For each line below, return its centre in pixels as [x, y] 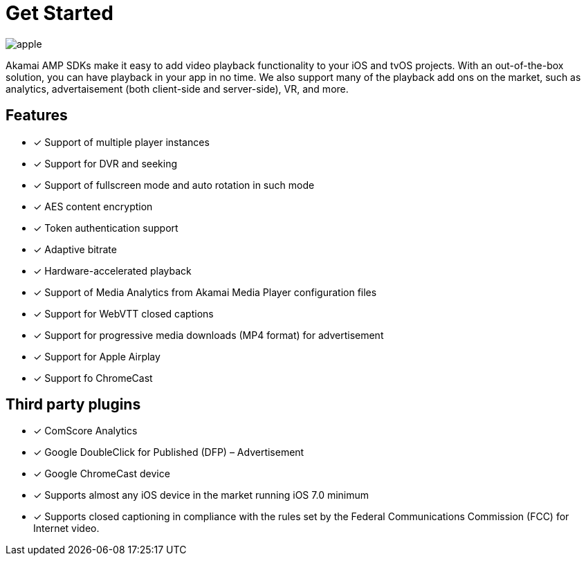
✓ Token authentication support [106, 228]
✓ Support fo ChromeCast [93, 378]
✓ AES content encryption [93, 206]
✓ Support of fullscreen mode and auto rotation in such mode [174, 185]
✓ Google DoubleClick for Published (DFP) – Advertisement [169, 452]
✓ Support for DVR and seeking [106, 163]
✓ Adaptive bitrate [75, 249]
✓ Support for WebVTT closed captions [123, 313]
